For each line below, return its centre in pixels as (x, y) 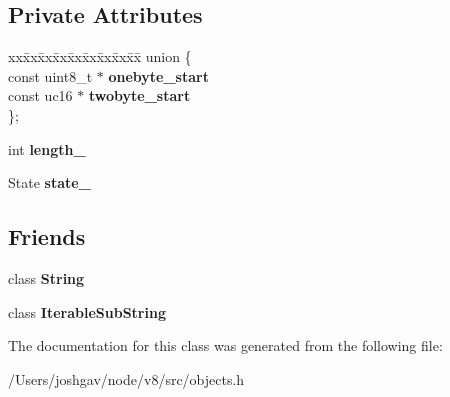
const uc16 (40, 95)
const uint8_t (50, 75)
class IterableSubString (87, 311)
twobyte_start (139, 95)
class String (46, 277)
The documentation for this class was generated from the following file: (225, 345)
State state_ (49, 182)
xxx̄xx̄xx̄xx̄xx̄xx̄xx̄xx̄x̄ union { (100, 56)
